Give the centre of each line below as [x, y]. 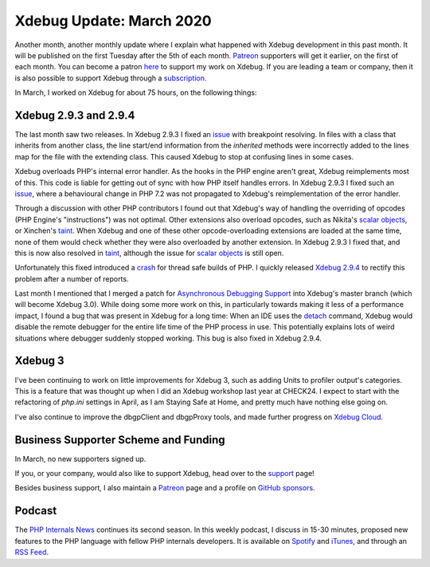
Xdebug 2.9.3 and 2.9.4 [75, 115]
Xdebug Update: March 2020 [113, 21]
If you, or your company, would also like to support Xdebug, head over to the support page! [164, 474]
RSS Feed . [32, 552]
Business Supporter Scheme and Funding [120, 440]
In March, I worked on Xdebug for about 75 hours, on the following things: [136, 93]
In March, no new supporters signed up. [80, 459]
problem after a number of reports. [72, 278]
